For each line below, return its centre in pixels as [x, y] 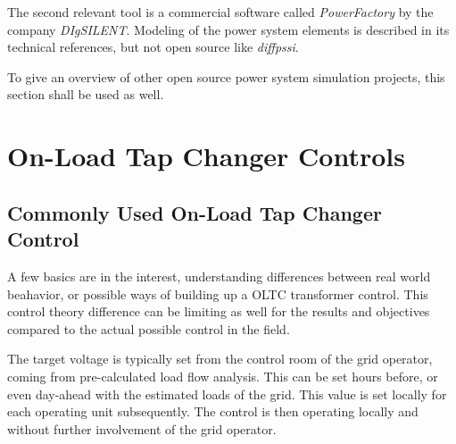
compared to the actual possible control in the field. [149, 328]
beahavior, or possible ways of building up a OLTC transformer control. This [218, 293]
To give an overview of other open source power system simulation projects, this [226, 76]
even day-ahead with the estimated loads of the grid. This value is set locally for [227, 394]
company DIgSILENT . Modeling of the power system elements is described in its [228, 29]
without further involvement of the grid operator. [142, 428]
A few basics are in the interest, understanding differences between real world [219, 276]
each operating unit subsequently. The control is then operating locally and [213, 411]
